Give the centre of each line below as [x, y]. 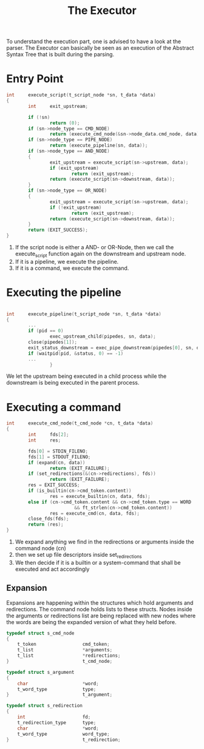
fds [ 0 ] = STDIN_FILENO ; [58, 451]
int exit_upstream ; [58, 106]
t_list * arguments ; [65, 650]
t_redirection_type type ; [57, 722]
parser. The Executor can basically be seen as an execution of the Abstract [100, 48]
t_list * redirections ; [69, 656]
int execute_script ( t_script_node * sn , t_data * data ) [81, 95]
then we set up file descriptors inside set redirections [78, 556]
